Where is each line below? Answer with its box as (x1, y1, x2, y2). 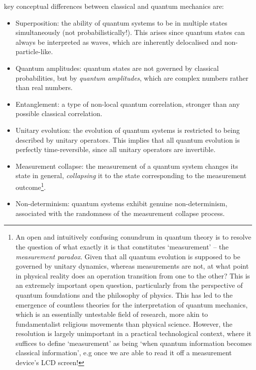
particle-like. (15, 46, 53, 57)
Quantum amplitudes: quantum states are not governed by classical (15, 62, 219, 73)
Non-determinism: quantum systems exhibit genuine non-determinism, (15, 198, 227, 209)
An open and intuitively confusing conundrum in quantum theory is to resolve (15, 232, 252, 242)
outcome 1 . (15, 180, 46, 192)
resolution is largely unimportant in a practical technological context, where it (15, 328, 252, 339)
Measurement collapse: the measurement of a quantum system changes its (15, 160, 238, 171)
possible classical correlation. (15, 108, 102, 119)
